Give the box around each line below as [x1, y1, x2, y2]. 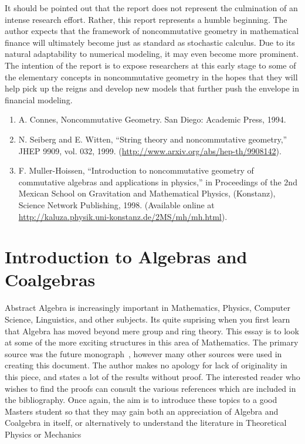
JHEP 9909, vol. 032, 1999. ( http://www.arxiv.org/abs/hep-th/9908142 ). [18, 144, 282, 157]
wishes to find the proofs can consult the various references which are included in [5, 382, 296, 394]
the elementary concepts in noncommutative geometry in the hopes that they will [5, 70, 298, 83]
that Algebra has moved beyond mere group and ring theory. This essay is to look [5, 324, 299, 337]
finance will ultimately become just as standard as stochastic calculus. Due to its [5, 36, 295, 48]
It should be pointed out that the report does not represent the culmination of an [5, 2, 298, 13]
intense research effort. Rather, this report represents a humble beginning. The [5, 13, 287, 25]
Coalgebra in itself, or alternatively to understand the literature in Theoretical [5, 416, 287, 429]
